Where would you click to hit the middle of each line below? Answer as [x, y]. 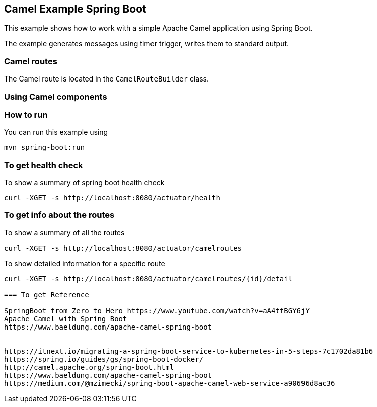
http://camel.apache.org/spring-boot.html [89, 367]
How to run [26, 114]
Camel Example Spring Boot [75, 9]
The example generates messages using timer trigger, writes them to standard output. [147, 44]
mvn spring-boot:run [45, 148]
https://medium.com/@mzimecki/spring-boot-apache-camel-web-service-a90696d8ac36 [170, 383]
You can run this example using [56, 132]
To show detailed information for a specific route [85, 263]
